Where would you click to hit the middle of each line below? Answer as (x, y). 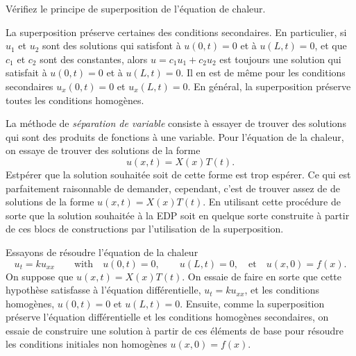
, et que (331, 45)
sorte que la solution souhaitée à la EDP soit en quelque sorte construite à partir (178, 215)
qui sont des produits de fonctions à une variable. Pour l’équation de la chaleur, (175, 136)
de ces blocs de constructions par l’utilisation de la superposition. (145, 229)
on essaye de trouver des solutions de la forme (103, 150)
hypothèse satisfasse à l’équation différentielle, (103, 290)
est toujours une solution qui (280, 59)
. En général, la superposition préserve (269, 86)
